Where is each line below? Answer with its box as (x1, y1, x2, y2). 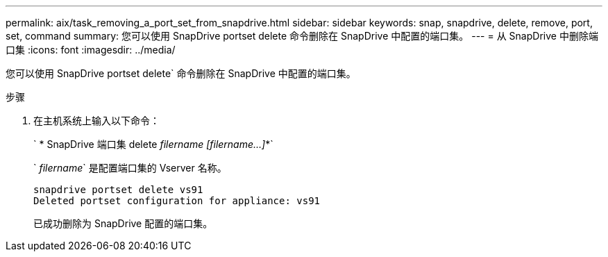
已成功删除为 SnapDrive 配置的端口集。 (33, 217, 213, 229)
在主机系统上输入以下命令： (33, 115, 160, 126)
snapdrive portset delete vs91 (33, 184, 203, 195)
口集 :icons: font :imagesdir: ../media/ (6, 44, 176, 56)
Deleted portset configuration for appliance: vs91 (33, 195, 321, 206)
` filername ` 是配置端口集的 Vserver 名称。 (33, 162, 227, 174)
